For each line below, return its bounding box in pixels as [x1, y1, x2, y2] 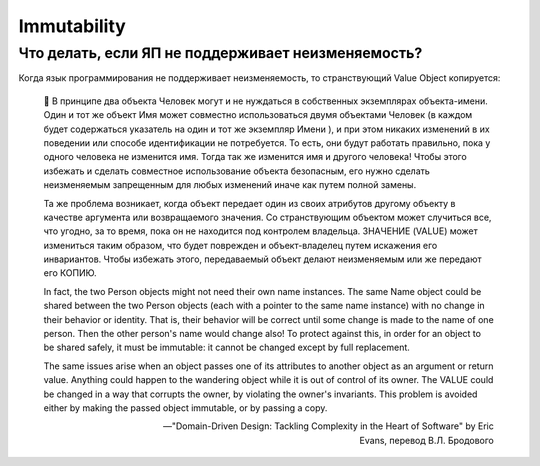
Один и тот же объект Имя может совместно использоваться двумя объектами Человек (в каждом [43, 109, 473, 121]
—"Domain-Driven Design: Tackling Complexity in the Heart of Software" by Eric [162, 420, 494, 432]
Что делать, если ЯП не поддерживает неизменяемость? [18, 44, 423, 62]
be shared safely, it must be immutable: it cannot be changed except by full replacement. [43, 341, 410, 354]
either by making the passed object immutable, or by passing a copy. [43, 401, 328, 414]
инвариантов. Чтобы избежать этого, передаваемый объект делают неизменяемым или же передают [43, 253, 482, 265]
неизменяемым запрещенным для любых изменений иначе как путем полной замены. [43, 179, 417, 191]
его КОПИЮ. [43, 267, 97, 279]
